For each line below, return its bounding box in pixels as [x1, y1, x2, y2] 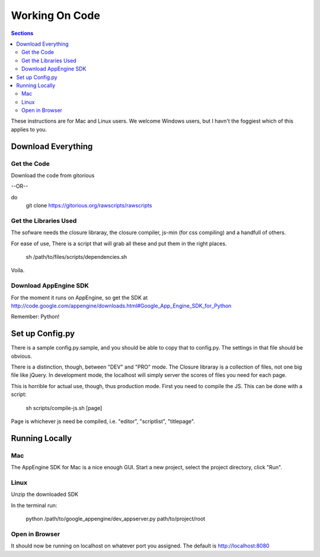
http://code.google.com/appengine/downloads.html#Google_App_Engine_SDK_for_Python [11, 302, 232, 309]
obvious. [11, 353, 33, 360]
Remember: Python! [11, 313, 60, 320]
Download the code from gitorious [11, 172, 95, 179]
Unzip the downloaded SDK [11, 491, 79, 498]
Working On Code [11, 9, 101, 22]
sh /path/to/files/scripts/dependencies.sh [25, 254, 127, 261]
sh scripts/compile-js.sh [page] [25, 404, 103, 411]
